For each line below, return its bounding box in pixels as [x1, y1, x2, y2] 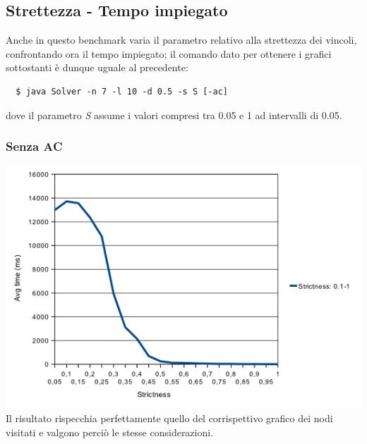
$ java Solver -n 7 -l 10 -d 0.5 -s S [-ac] [16, 86, 228, 97]
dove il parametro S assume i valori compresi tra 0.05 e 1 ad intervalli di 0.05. [6, 107, 342, 122]
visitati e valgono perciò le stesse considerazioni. [6, 424, 214, 439]
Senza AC [6, 137, 63, 155]
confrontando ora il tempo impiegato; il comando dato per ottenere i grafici [6, 46, 332, 61]
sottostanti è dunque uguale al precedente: [6, 60, 188, 75]
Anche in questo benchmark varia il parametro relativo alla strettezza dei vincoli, [6, 32, 357, 47]
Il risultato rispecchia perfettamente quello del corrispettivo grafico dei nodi [6, 411, 333, 426]
